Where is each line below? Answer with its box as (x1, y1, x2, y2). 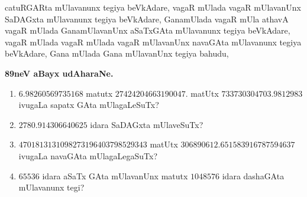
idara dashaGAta (222, 169, 285, 182)
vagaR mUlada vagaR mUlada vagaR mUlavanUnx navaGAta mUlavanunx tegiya (5, 35, 302, 48)
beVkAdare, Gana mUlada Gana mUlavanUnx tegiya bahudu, (5, 47, 229, 60)
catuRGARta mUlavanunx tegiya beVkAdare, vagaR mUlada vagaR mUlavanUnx (5, 1, 302, 13)
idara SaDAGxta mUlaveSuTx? (90, 118, 203, 130)
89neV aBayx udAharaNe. (5, 67, 114, 79)
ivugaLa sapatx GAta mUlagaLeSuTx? (18, 98, 159, 111)
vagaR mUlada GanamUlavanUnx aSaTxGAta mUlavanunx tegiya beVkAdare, (5, 24, 290, 37)
